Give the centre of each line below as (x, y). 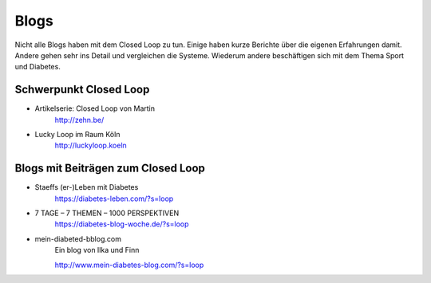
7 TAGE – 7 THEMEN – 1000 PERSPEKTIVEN (107, 213)
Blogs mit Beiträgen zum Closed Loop (110, 169)
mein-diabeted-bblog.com (78, 238)
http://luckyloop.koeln (91, 145)
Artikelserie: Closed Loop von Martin (95, 108)
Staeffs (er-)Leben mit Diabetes (87, 187)
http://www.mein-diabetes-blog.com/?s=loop (129, 265)
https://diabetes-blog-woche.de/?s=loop (122, 224)
